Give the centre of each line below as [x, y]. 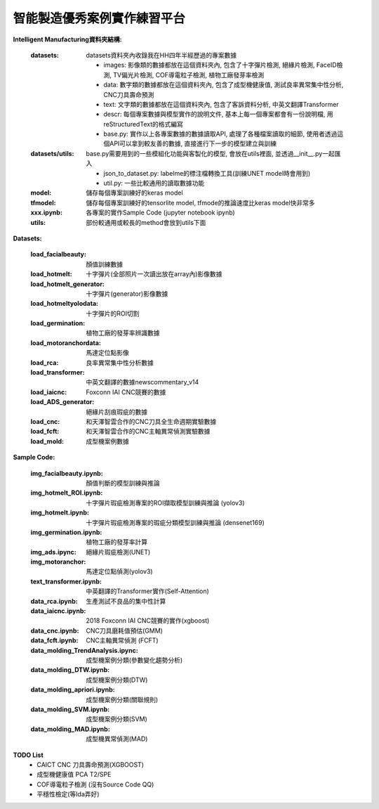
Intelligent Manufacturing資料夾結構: [67, 39]
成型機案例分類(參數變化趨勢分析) [134, 660]
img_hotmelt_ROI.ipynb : [67, 493]
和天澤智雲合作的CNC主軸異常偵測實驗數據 [148, 432]
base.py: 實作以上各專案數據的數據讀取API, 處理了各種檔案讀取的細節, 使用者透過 [220, 134]
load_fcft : [45, 432]
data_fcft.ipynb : [54, 640]
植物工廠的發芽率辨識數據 [123, 333]
